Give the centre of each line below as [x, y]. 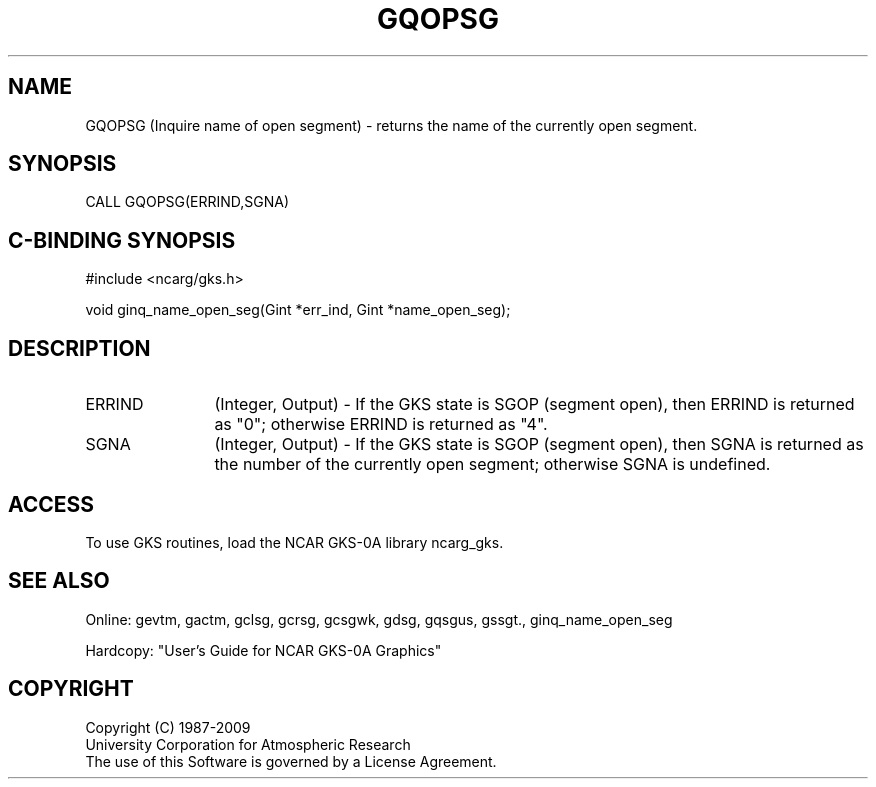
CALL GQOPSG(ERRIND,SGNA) [187, 202]
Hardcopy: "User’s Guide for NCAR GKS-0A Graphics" [263, 650]
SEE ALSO [59, 581]
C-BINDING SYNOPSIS [122, 240]
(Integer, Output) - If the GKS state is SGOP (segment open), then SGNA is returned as [539, 444]
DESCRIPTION [79, 348]
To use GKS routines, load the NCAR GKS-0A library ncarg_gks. [294, 542]
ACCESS [51, 504]
